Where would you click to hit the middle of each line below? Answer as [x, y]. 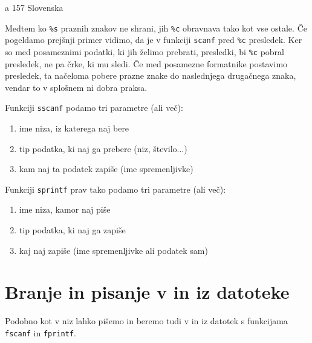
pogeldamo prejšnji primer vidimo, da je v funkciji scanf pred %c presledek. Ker [154, 40]
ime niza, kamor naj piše [65, 209]
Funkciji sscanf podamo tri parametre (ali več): [94, 108]
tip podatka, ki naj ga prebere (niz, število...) [103, 148]
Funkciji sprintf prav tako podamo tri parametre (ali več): [115, 189]
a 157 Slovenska [34, 7]
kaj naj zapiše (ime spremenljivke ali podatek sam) [113, 250]
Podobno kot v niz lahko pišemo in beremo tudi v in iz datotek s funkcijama [146, 321]
